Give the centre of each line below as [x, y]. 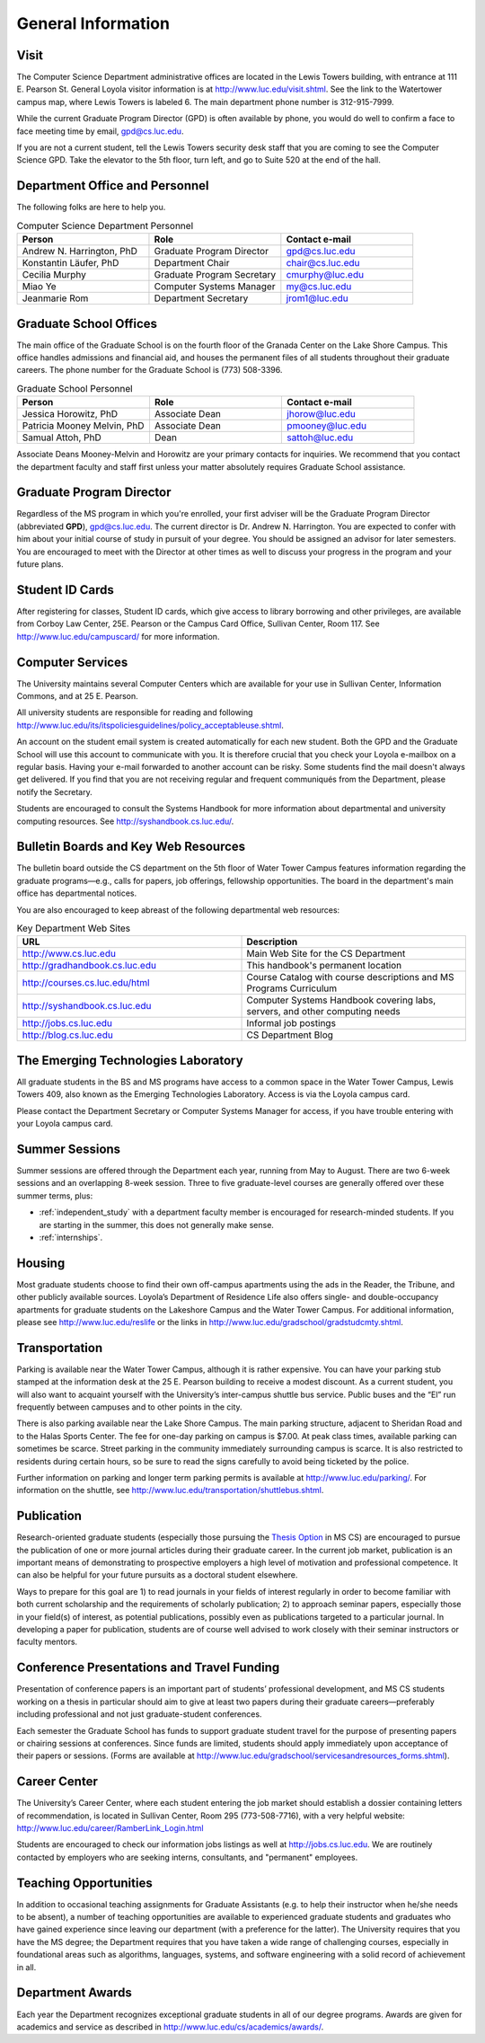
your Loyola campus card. [65, 1124]
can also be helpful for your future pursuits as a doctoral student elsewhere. [157, 1575]
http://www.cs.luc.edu [69, 954]
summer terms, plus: [55, 1196]
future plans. [40, 564]
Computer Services [72, 662]
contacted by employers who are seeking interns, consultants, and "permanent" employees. [187, 1857]
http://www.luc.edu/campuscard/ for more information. [118, 636]
